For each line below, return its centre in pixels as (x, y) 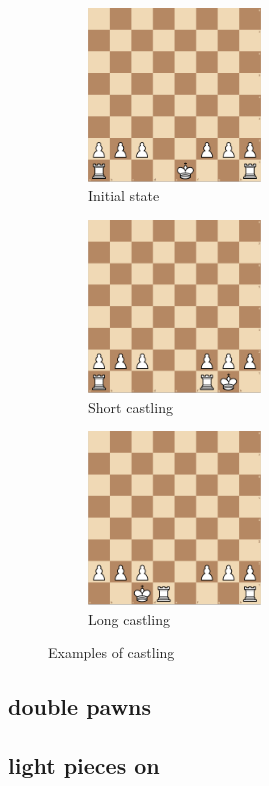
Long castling (129, 618)
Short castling (130, 406)
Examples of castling (111, 652)
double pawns (80, 706)
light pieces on (84, 765)
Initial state (124, 195)
